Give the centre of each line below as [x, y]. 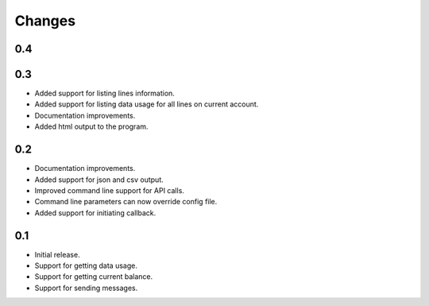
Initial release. [57, 254]
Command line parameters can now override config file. [126, 202]
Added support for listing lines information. [104, 93]
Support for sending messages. [86, 288]
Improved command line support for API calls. [109, 190]
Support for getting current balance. [94, 277]
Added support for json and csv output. [99, 180]
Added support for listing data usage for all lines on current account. [147, 104]
